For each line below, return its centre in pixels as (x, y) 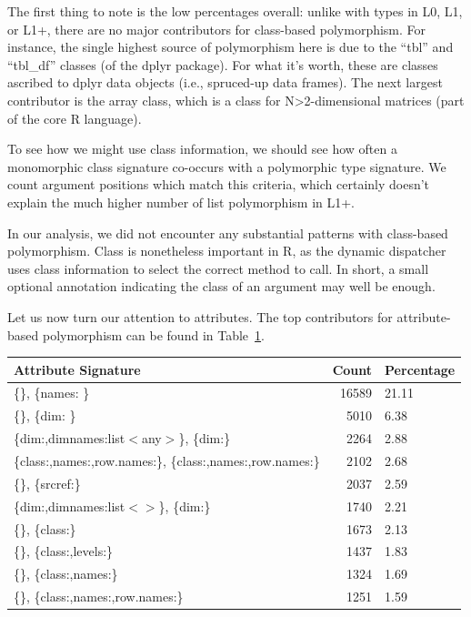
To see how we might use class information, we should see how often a (202, 149)
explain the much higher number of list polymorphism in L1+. (181, 202)
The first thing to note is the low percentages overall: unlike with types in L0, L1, (235, 11)
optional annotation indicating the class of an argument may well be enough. (221, 286)
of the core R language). (75, 118)
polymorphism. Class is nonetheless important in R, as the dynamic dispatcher (227, 251)
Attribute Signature (77, 369)
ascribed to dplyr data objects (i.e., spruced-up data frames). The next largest (225, 82)
